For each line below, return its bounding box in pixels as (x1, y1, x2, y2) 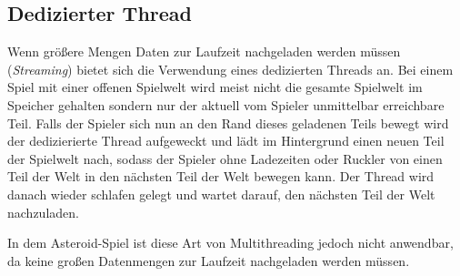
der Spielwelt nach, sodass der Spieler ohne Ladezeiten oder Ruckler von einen (7, 148, 443, 168)
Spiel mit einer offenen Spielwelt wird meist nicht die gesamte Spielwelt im (7, 77, 423, 97)
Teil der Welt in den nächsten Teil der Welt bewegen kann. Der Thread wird (7, 167, 435, 186)
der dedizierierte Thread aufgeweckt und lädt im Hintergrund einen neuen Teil (7, 131, 445, 150)
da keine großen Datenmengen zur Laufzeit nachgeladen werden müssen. (7, 250, 410, 270)
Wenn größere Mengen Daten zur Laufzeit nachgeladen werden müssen (7, 42, 401, 61)
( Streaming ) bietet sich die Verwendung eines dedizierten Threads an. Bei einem (7, 59, 454, 78)
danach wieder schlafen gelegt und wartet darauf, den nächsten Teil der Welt (7, 184, 435, 203)
